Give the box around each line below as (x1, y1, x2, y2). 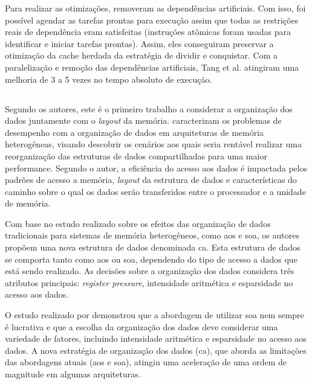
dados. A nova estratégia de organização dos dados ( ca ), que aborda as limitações (5, 344, 307, 356)
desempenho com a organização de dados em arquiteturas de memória (5, 126, 264, 138)
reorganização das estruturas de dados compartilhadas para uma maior (5, 149, 267, 162)
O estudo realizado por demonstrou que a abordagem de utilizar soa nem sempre (5, 309, 304, 321)
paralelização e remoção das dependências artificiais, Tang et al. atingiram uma (5, 60, 299, 73)
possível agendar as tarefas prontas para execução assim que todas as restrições (5, 13, 299, 26)
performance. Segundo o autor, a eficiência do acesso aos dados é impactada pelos (5, 161, 308, 174)
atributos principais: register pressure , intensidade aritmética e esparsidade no (5, 276, 293, 289)
